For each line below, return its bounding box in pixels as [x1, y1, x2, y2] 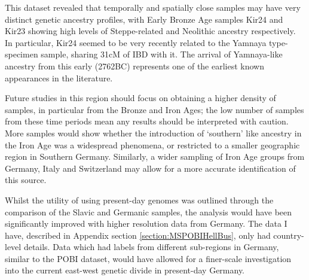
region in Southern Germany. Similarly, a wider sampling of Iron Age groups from [5, 150, 305, 163]
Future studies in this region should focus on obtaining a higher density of [5, 92, 276, 104]
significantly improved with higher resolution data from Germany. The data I [5, 217, 287, 230]
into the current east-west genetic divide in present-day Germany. [5, 264, 245, 276]
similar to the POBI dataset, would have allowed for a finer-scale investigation [5, 252, 292, 264]
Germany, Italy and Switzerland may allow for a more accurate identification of [5, 162, 296, 174]
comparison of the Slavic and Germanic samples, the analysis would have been [5, 205, 292, 218]
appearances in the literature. [5, 71, 113, 84]
